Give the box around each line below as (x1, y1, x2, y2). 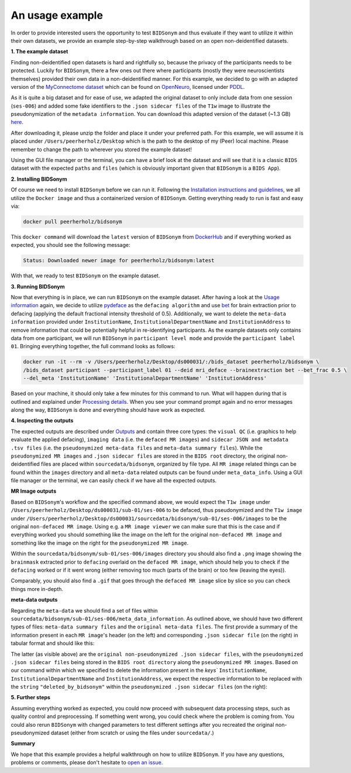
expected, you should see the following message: (11, 242, 131, 249)
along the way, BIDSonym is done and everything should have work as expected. (11, 406, 206, 413)
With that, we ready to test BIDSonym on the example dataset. (11, 272, 160, 279)
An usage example (11, 9, 104, 22)
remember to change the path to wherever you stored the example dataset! (11, 146, 192, 153)
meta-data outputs (11, 596, 58, 603)
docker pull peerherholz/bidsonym (23, 218, 122, 225)
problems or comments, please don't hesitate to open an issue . (11, 759, 163, 766)
